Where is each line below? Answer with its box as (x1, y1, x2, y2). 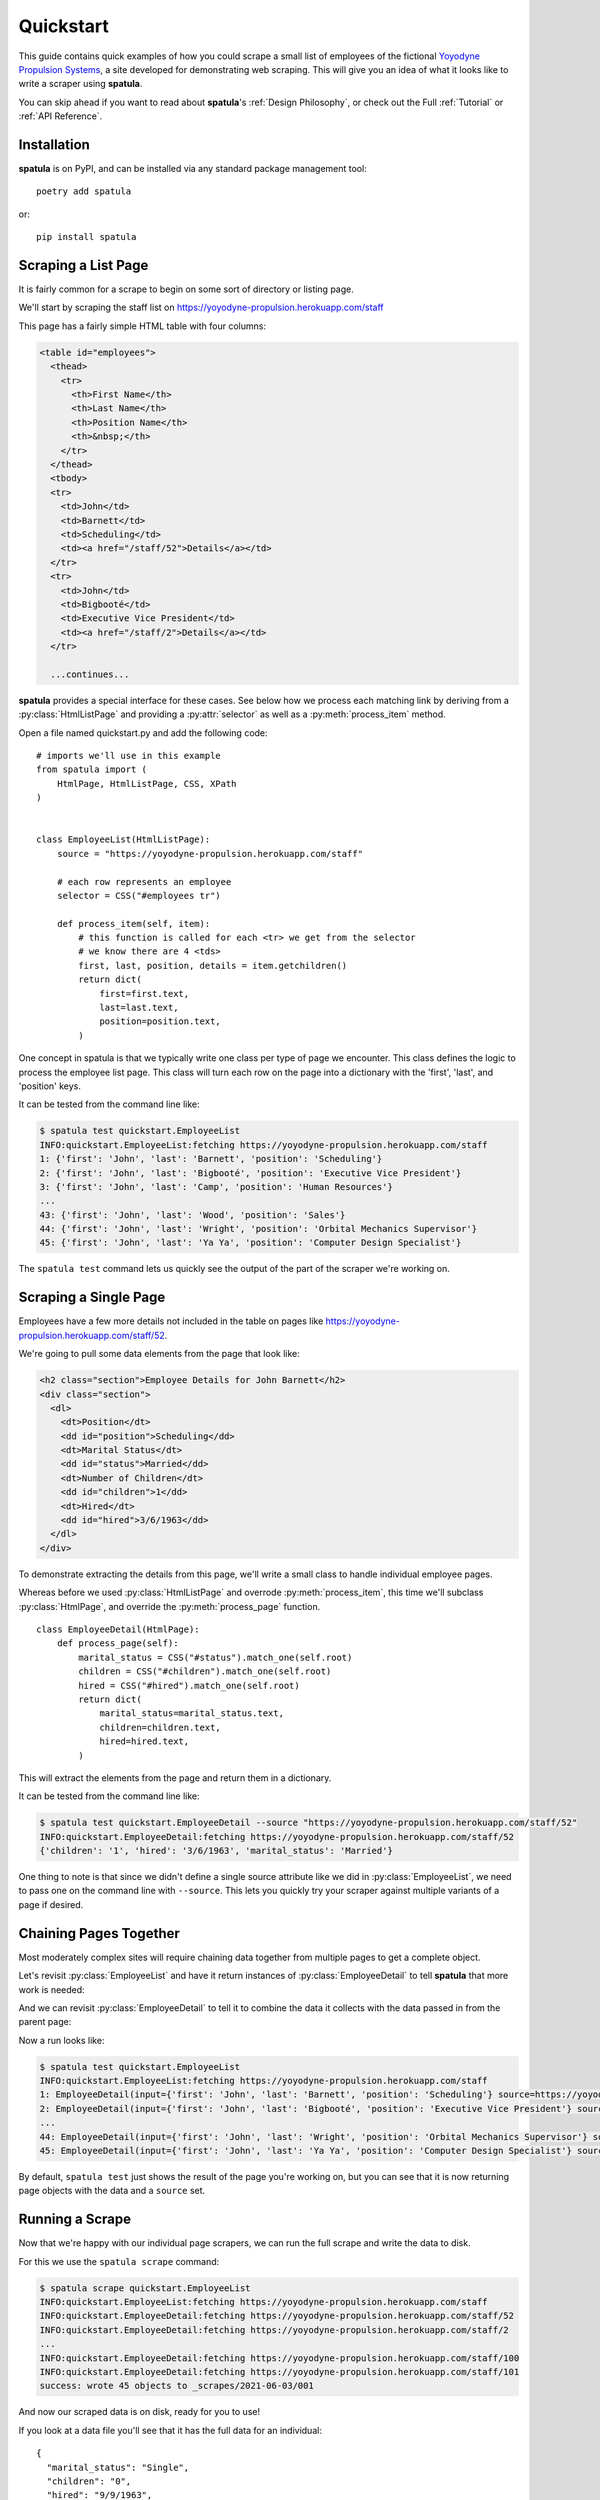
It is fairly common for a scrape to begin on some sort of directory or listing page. (18, 283, 354, 295)
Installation (18, 136, 90, 153)
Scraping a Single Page (18, 1289, 166, 1306)
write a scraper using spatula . (18, 78, 143, 90)
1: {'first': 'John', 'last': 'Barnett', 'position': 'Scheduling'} (39, 1153, 383, 1165)
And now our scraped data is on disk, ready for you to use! (18, 2406, 260, 2418)
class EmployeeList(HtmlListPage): (36, 834, 211, 845)
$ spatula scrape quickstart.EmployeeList (39, 2282, 251, 2294)
